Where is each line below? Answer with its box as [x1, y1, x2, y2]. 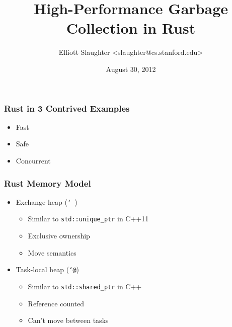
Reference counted [28, 298, 85, 308]
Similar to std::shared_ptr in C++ [28, 281, 142, 291]
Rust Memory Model [4, 177, 91, 189]
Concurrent [16, 155, 51, 166]
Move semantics [28, 247, 76, 258]
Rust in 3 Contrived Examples [4, 102, 130, 114]
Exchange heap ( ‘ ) [16, 196, 78, 207]
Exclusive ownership [28, 230, 90, 241]
